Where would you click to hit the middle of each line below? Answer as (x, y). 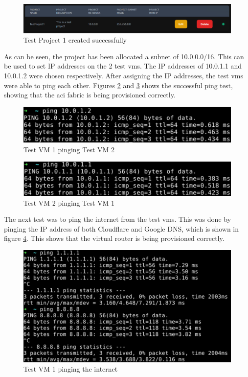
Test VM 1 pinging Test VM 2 (69, 150)
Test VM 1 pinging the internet (71, 369)
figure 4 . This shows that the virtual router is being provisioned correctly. (114, 238)
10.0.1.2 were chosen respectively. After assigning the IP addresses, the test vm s (124, 75)
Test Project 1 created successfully (75, 40)
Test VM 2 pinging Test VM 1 (69, 202)
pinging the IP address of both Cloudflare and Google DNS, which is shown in (122, 228)
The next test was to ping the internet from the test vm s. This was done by (118, 219)
